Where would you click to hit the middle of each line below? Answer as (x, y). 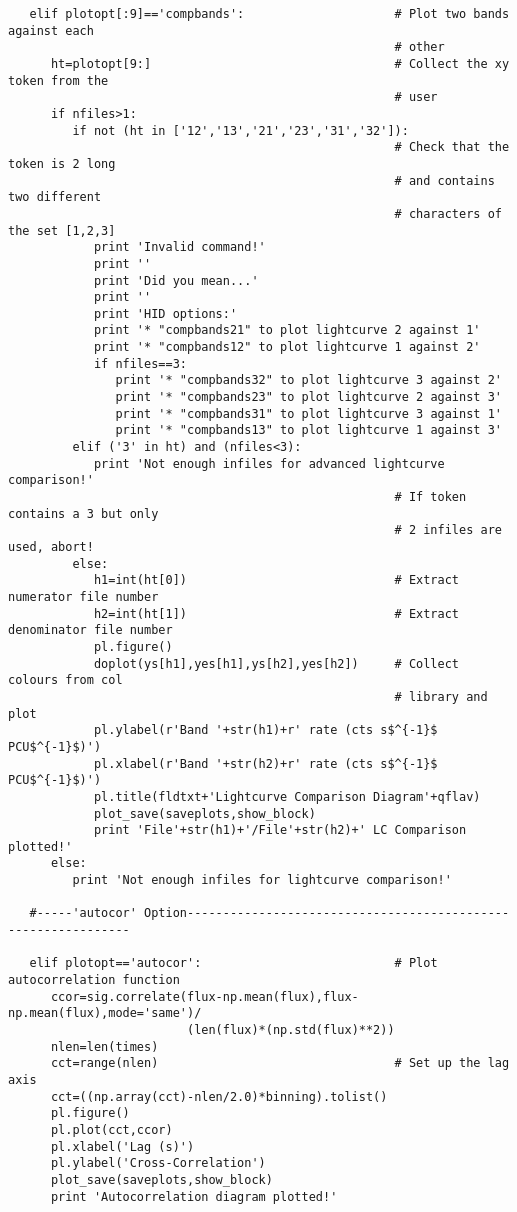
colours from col (65, 680)
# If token (430, 497)
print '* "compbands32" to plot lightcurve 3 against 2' (308, 380)
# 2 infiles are (448, 530)
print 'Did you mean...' (176, 280)
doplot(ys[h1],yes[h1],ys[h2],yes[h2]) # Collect (276, 663)
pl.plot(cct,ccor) (111, 1129)
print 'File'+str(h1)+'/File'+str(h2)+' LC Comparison (280, 830)
